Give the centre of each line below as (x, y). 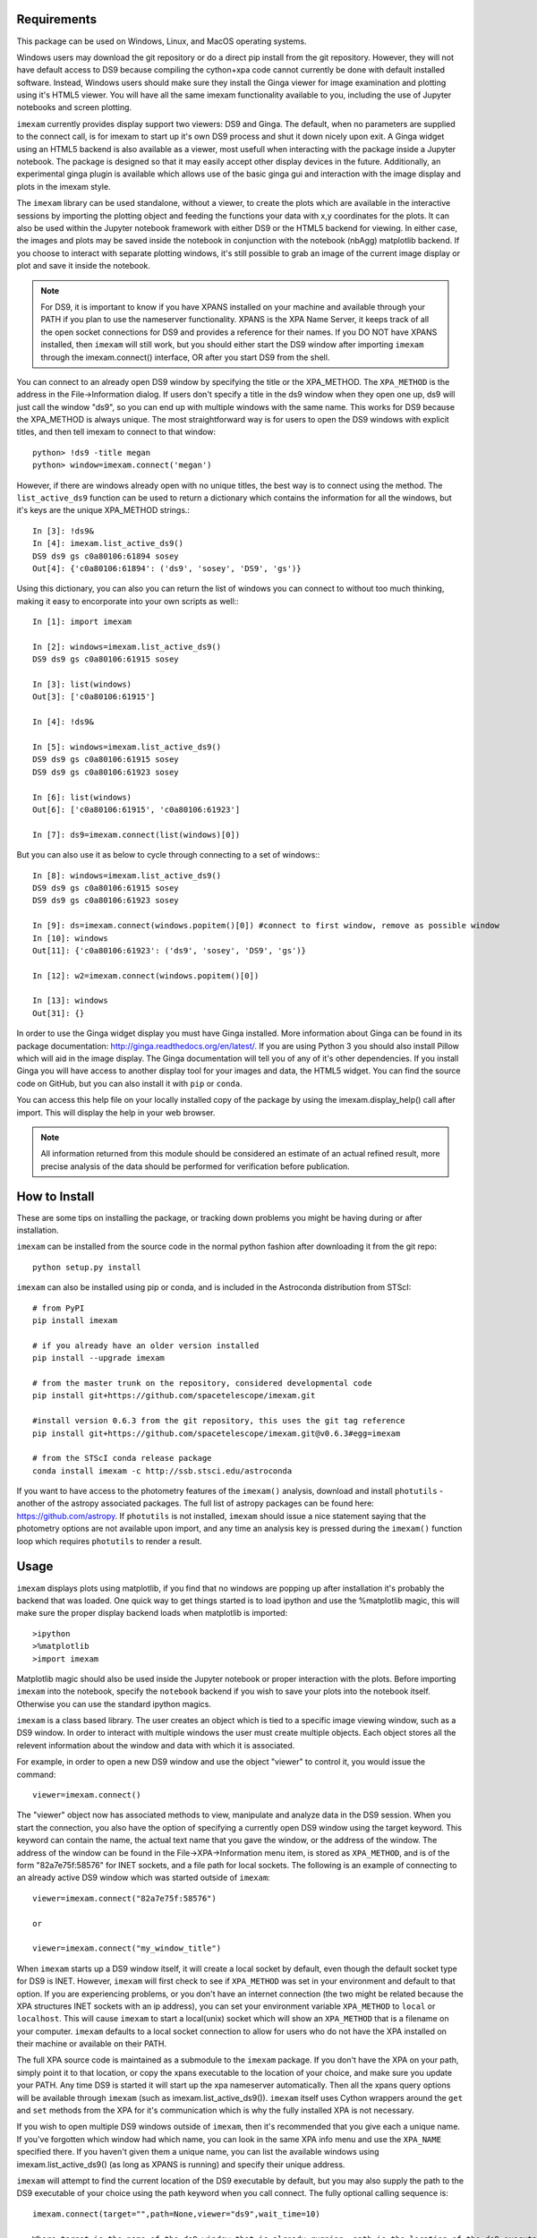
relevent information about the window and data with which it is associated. (156, 1745)
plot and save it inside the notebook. (84, 266)
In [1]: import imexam (82, 622)
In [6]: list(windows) (82, 797)
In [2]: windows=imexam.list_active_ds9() (127, 646)
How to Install (55, 1196)
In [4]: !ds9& (63, 722)
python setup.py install (87, 1267)
